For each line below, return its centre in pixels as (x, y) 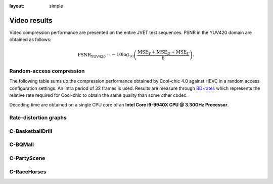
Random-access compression (47, 71)
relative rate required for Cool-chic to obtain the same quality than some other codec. (99, 95)
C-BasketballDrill (31, 131)
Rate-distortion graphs (38, 118)
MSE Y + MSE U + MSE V (163, 53)
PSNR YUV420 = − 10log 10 (106, 55)
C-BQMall (21, 144)
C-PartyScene (27, 158)
